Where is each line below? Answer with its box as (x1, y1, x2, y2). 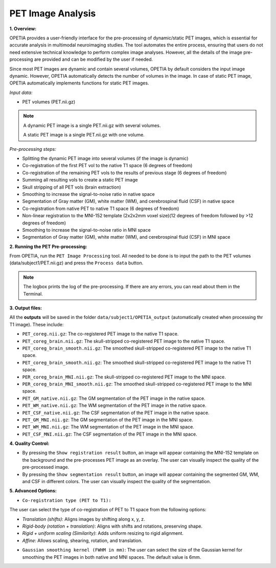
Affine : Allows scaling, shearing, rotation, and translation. (22, 537, 143, 543)
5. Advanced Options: (9, 488, 57, 494)
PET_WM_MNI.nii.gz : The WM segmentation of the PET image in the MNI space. (22, 424, 194, 430)
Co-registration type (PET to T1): (22, 497, 112, 503)
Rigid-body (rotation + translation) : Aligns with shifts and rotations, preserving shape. (22, 523, 203, 529)
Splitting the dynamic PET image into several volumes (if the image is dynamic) (22, 155, 189, 162)
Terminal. (23, 290, 43, 297)
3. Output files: (9, 305, 42, 311)
